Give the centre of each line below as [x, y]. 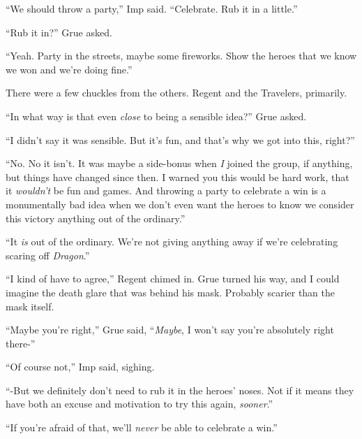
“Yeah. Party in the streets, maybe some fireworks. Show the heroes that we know [181, 56]
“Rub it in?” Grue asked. [59, 32]
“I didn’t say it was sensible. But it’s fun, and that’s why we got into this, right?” [180, 139]
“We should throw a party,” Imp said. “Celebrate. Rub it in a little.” [152, 8]
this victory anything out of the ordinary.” [96, 218]
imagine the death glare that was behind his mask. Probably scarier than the [171, 292]
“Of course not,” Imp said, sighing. [80, 367]
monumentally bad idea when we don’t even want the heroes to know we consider [180, 204]
